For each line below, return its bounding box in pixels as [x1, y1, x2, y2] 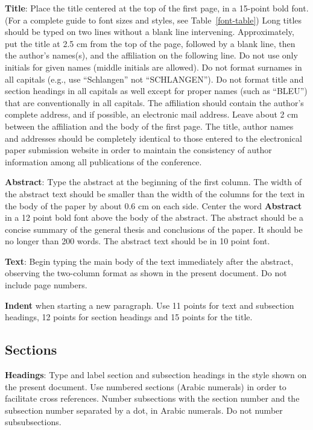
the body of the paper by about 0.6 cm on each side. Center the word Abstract [5, 199, 302, 212]
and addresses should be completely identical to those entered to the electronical [5, 131, 302, 144]
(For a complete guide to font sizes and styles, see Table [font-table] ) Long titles [5, 13, 302, 26]
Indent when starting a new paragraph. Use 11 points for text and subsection [5, 299, 294, 311]
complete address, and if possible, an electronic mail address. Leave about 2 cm [5, 108, 299, 121]
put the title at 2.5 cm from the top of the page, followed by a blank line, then [5, 37, 296, 49]
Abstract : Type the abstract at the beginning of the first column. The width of [5, 175, 302, 188]
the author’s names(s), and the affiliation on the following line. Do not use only [5, 49, 298, 62]
